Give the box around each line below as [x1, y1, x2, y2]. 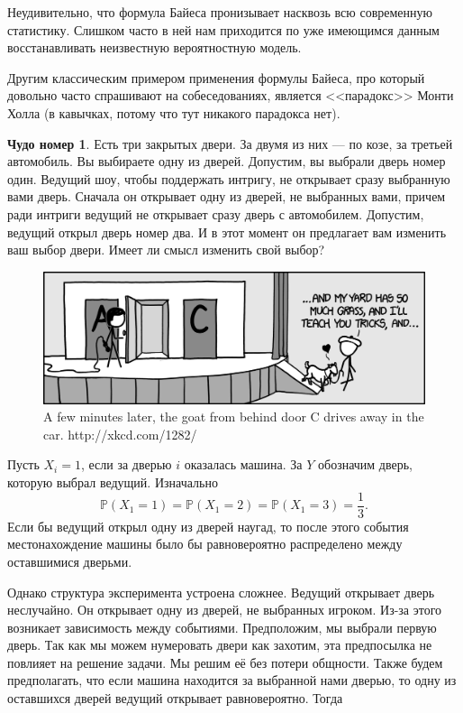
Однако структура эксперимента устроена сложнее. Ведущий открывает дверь [7, 582, 435, 601]
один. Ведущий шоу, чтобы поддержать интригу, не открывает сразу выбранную [7, 169, 450, 188]
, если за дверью [80, 455, 172, 474]
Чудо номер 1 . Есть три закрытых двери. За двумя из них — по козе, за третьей [7, 134, 453, 153]
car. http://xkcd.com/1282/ [43, 424, 197, 443]
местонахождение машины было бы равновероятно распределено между [7, 534, 403, 553]
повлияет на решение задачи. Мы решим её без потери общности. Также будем [7, 653, 443, 671]
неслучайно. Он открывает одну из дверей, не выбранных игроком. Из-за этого [7, 600, 442, 619]
